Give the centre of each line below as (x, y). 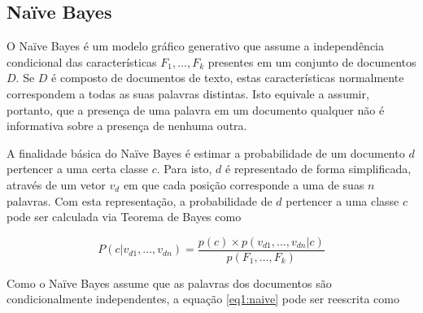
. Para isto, (184, 169)
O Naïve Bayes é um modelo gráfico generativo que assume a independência (196, 46)
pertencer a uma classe (342, 200)
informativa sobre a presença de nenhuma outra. (127, 126)
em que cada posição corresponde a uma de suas (244, 184)
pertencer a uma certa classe (78, 169)
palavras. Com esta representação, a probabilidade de (140, 200)
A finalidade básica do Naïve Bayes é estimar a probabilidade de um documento (206, 152)
